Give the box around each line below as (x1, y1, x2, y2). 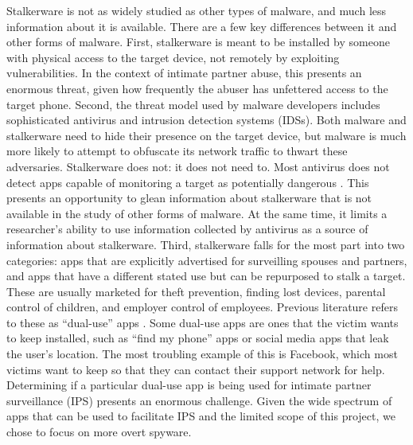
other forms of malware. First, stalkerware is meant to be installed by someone (6, 33, 390, 50)
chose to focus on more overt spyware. (6, 424, 192, 440)
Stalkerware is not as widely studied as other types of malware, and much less (6, 2, 387, 18)
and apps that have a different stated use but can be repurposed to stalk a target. (6, 267, 406, 284)
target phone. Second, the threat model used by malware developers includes (6, 96, 380, 112)
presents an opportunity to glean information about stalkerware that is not (6, 189, 372, 206)
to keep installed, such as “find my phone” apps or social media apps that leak (6, 330, 389, 346)
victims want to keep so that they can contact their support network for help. (6, 361, 385, 377)
